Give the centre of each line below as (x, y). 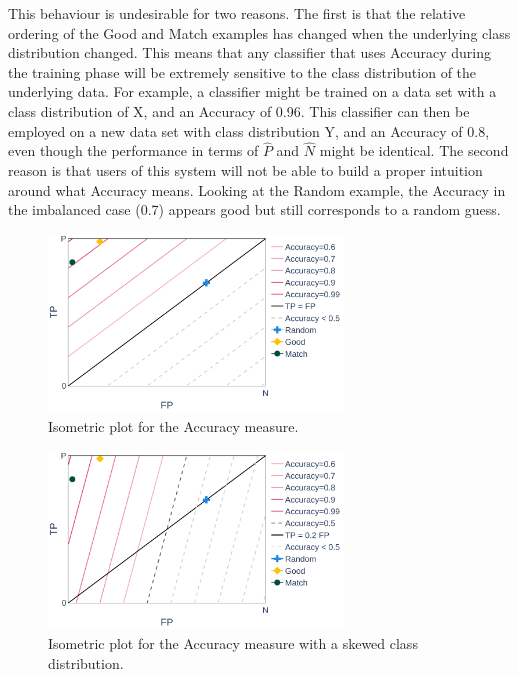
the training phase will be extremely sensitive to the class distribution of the (242, 71)
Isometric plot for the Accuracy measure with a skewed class (233, 643)
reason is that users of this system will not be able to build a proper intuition (245, 169)
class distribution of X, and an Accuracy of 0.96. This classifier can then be (239, 110)
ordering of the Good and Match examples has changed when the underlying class (259, 32)
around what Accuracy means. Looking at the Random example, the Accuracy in (257, 189)
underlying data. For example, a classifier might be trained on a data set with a (252, 91)
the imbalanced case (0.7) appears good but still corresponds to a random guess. (254, 209)
